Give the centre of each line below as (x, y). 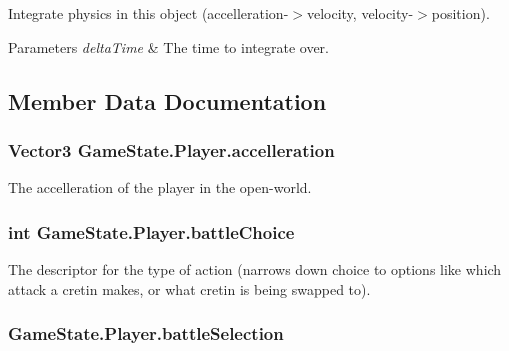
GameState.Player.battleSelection (146, 333)
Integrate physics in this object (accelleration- (148, 13)
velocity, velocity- (360, 13)
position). (460, 13)
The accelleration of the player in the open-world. (160, 187)
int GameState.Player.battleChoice (151, 231)
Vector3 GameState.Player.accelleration (171, 149)
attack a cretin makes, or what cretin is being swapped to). (189, 288)
